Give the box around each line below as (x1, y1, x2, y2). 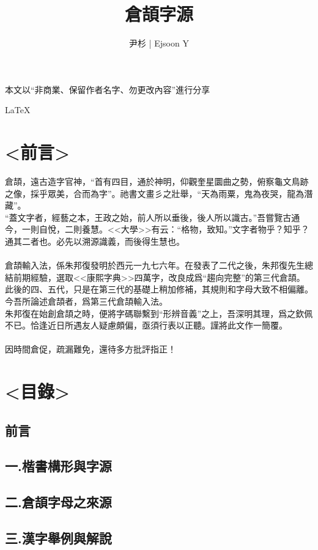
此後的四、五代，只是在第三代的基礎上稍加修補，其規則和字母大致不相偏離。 (5, 283, 313, 295)
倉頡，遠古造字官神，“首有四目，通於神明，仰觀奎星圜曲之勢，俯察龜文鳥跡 (5, 175, 309, 188)
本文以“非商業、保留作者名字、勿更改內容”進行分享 (5, 83, 210, 95)
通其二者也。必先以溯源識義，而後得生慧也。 (5, 235, 185, 247)
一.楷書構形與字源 (5, 456, 112, 475)
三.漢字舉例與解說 (5, 529, 112, 548)
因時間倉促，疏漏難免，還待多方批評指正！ (5, 343, 176, 355)
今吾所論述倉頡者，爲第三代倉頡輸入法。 (5, 294, 168, 307)
